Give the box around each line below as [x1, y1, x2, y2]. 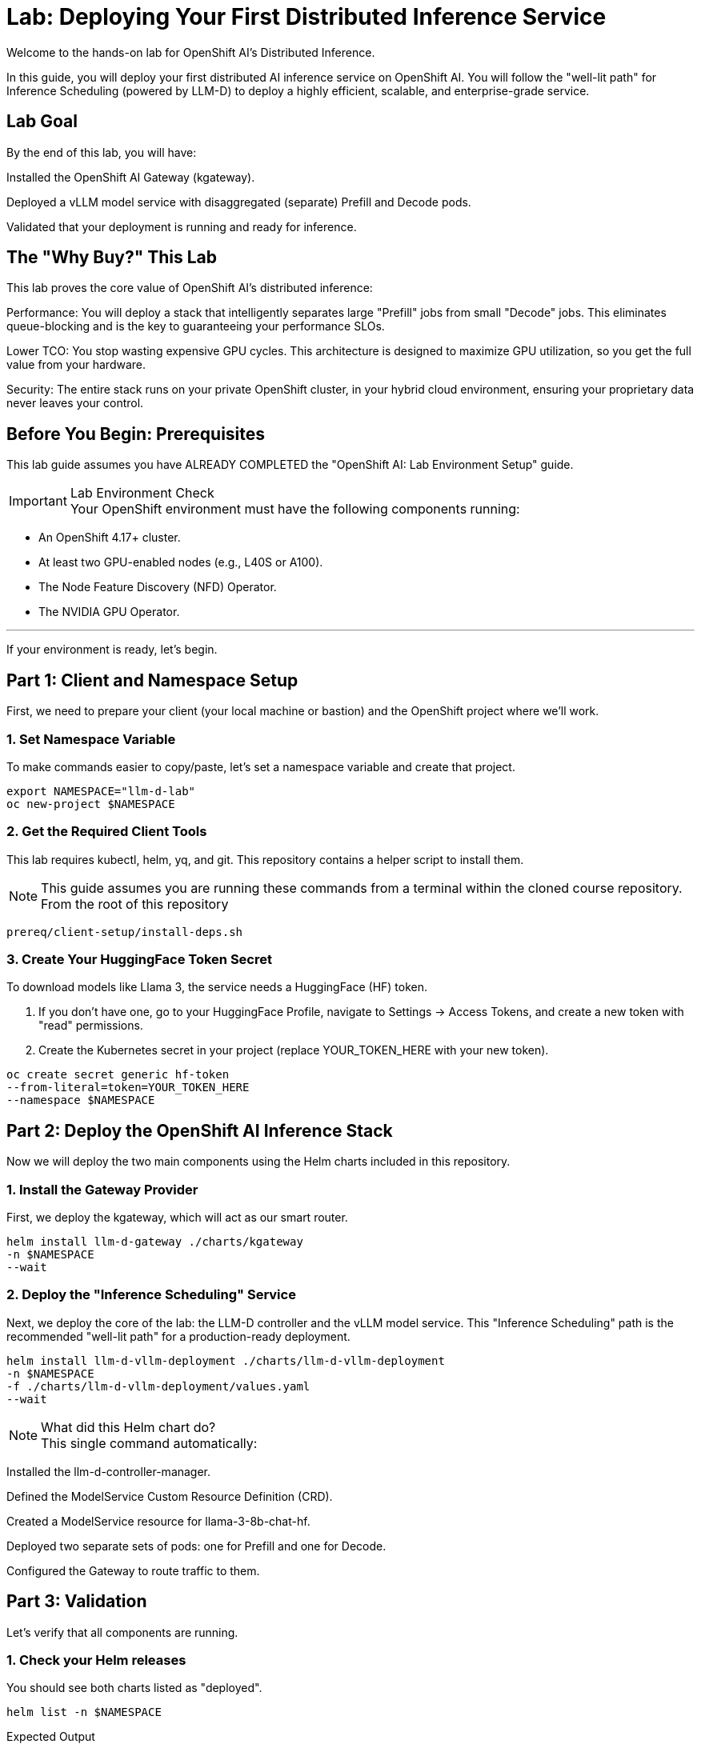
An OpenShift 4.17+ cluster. [38, 530, 181, 545]
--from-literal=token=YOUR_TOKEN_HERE [6, 1081, 250, 1094]
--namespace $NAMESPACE [6, 1094, 155, 1107]
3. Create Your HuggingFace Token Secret [6, 951, 272, 967]
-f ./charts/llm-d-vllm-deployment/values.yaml [6, 1379, 310, 1393]
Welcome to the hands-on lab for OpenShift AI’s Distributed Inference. [6, 45, 375, 59]
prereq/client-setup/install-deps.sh [6, 925, 243, 938]
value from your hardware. [6, 358, 146, 372]
